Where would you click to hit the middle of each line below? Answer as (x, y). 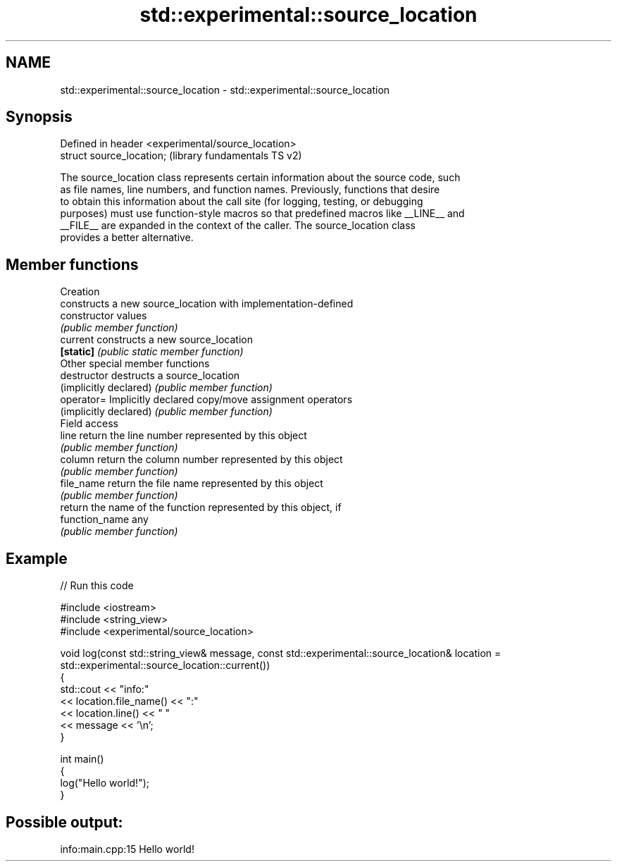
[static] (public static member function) (152, 352)
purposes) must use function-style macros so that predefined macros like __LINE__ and (262, 214)
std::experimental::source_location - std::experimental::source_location (225, 90)
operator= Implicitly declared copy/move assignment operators (206, 400)
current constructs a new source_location (157, 340)
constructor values (104, 316)
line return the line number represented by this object (183, 436)
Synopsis (39, 117)
